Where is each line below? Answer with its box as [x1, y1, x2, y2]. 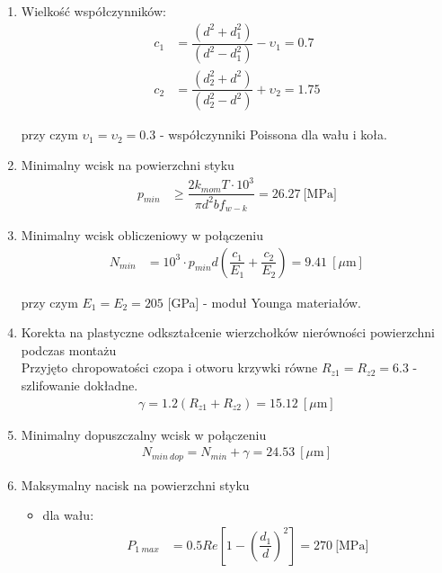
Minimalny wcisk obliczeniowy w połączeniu [21, 225, 264, 244]
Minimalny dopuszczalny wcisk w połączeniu [21, 425, 267, 443]
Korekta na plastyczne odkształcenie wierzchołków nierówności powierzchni [21, 323, 435, 342]
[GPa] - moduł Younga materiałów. [167, 292, 362, 311]
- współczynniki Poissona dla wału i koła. [159, 125, 387, 144]
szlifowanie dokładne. [21, 375, 138, 394]
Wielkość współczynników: [21, 2, 166, 20]
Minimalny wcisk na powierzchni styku [21, 156, 234, 174]
